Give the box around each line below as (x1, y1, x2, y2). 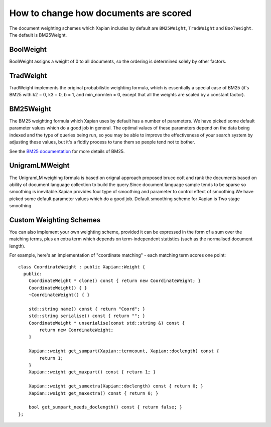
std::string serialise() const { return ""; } (28, 313, 146, 319)
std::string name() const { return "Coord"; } (28, 306, 146, 312)
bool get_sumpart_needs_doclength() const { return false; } (28, 404, 183, 410)
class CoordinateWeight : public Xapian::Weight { (18, 264, 146, 269)
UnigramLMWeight (9, 161, 70, 170)
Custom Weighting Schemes (9, 216, 100, 224)
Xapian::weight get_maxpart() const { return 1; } (28, 369, 156, 375)
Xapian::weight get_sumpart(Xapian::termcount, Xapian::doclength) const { (28, 348, 219, 354)
